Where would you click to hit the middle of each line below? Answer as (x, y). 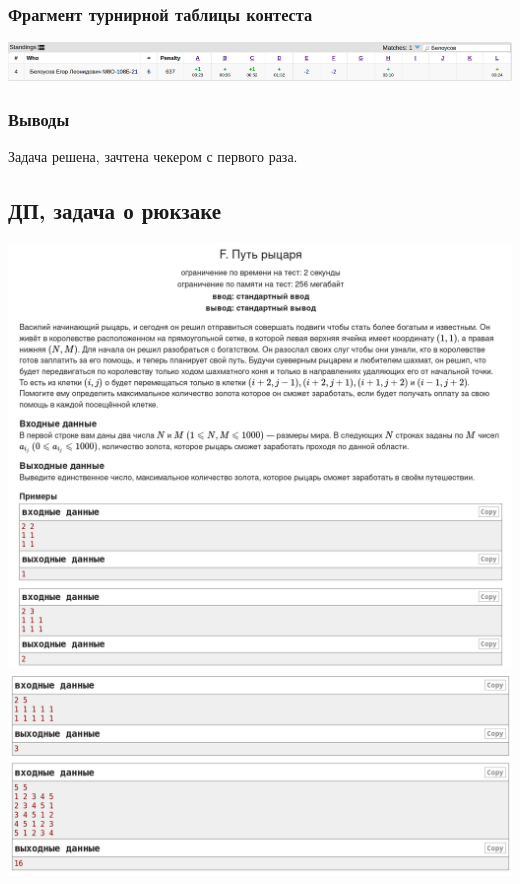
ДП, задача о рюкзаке (115, 210)
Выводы (39, 119)
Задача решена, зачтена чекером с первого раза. (153, 156)
